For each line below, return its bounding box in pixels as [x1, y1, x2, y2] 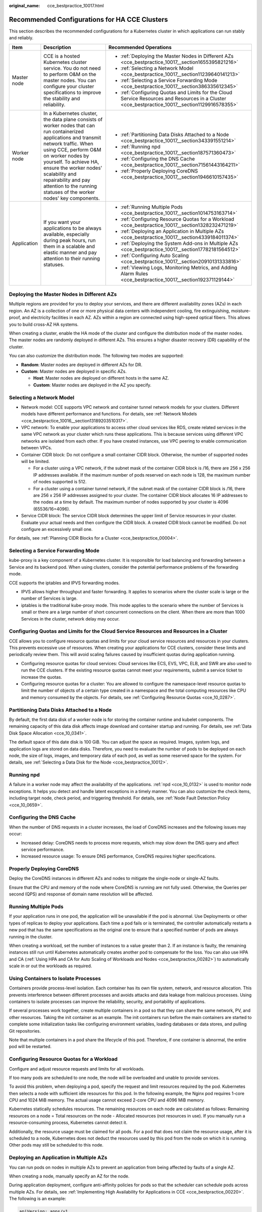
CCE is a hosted [43, 52, 80, 59]
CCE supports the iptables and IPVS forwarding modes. [9, 580, 120, 586]
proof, [9, 315, 21, 320]
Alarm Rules [120, 270, 148, 277]
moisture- [231, 308, 251, 314]
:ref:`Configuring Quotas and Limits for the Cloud [120, 89, 232, 96]
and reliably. [9, 35, 33, 41]
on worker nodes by [43, 152, 89, 159]
